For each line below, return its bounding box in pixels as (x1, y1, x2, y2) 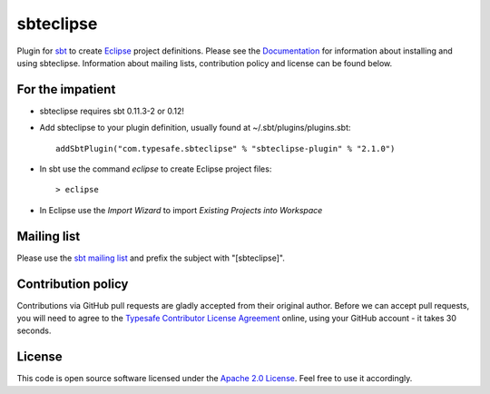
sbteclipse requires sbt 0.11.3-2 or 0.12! (39, 105, 185, 116)
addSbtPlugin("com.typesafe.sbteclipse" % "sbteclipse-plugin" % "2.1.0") (55, 143, 396, 153)
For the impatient (16, 82, 116, 97)
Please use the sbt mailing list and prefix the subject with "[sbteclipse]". (16, 252, 285, 263)
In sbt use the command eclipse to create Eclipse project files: (39, 163, 272, 174)
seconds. (16, 325, 52, 336)
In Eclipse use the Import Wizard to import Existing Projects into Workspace (39, 204, 323, 215)
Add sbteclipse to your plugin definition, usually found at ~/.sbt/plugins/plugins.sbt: (39, 123, 351, 133)
